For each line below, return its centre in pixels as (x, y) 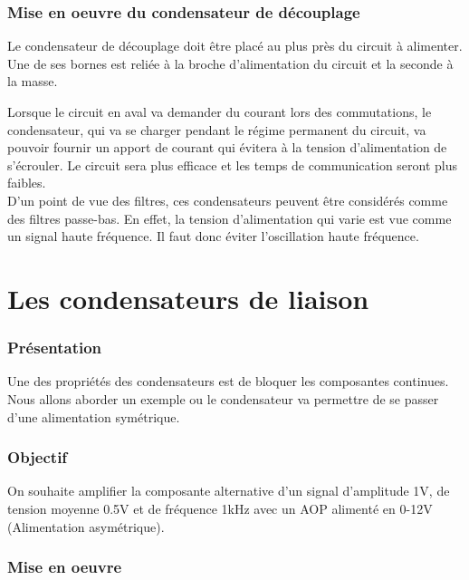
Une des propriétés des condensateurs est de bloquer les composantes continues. (228, 381)
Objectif (38, 457)
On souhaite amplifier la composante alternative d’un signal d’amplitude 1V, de (229, 491)
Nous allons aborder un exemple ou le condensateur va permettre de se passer (223, 398)
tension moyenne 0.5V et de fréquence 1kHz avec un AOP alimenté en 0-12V (220, 508)
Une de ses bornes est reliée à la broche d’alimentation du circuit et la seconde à (230, 63)
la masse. (33, 81)
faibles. (27, 183)
